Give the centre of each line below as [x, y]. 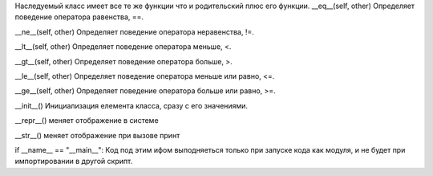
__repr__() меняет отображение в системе [87, 121]
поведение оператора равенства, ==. [79, 17]
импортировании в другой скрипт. [74, 162]
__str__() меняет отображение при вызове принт [97, 135]
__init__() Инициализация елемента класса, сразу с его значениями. [132, 105]
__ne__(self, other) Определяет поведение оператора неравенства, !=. [134, 31]
